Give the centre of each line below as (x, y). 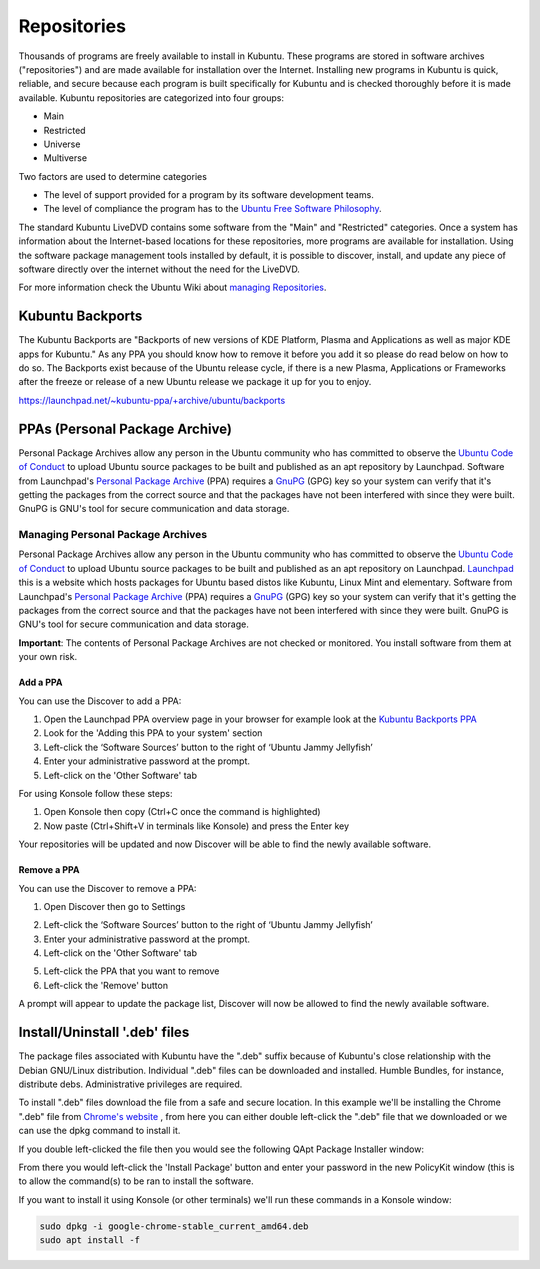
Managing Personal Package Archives (113, 535)
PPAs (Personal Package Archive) (125, 428)
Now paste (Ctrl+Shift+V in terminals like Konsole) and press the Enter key (196, 826)
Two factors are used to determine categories (112, 176)
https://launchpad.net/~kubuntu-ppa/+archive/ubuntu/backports (152, 400)
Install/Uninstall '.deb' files (104, 1032)
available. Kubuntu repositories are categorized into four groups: (151, 97)
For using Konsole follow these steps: (95, 793)
